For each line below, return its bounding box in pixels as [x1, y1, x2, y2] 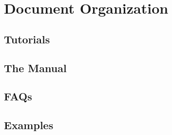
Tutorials [4, 31, 50, 46]
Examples [4, 117, 54, 133]
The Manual [4, 60, 67, 75]
